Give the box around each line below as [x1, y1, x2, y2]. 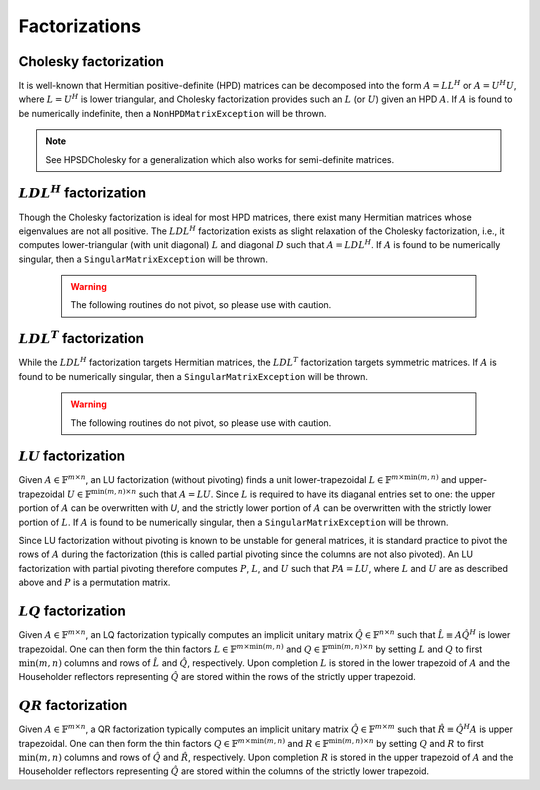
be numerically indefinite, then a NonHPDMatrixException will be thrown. [18, 107, 327, 119]
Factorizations [18, 15, 142, 37]
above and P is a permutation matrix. [18, 576, 171, 589]
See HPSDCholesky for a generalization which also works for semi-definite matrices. [45, 153, 395, 165]
